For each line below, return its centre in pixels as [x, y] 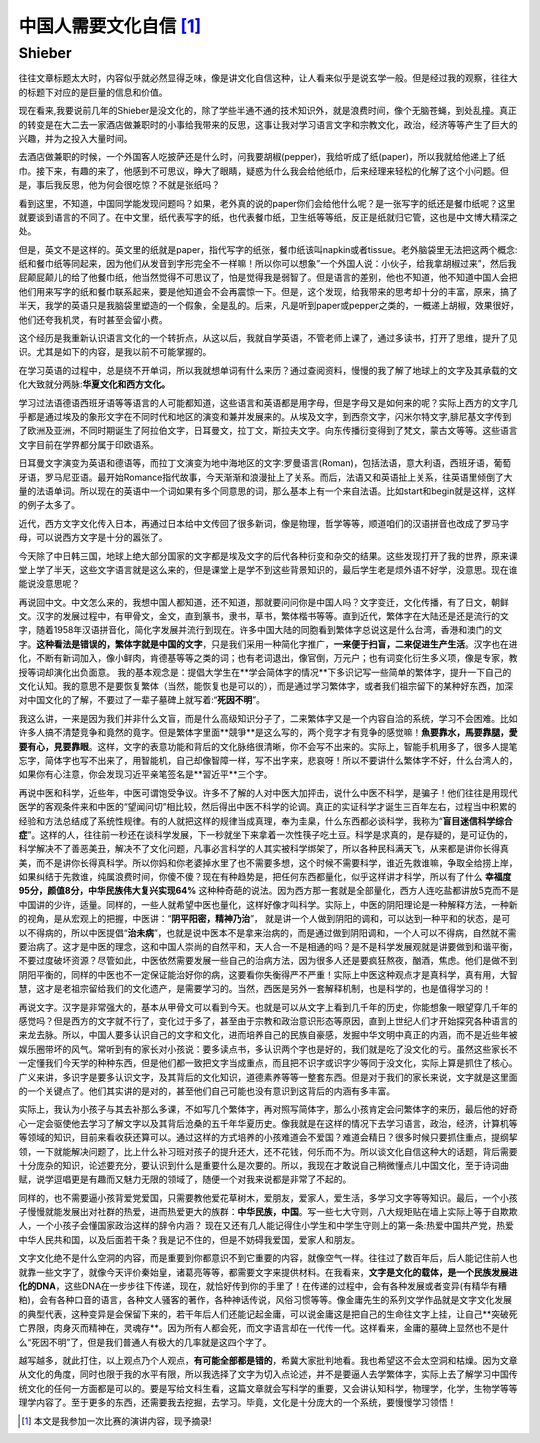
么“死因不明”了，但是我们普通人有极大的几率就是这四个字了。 [145, 1342]
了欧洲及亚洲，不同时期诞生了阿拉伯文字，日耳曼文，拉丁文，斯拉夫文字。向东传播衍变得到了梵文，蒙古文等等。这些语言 [268, 431]
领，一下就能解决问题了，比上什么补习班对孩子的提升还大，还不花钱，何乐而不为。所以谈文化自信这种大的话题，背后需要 [268, 1151]
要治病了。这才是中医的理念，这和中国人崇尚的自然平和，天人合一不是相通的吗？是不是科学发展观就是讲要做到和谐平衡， [268, 947]
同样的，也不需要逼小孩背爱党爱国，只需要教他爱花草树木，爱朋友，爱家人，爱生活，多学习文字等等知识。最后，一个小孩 [268, 1197]
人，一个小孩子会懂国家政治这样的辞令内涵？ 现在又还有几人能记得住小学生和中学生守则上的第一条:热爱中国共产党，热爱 [266, 1226]
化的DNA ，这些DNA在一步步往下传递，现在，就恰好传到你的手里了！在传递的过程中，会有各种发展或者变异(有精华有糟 [262, 1286]
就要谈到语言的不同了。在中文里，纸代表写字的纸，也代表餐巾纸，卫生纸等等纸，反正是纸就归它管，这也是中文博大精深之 [268, 217]
